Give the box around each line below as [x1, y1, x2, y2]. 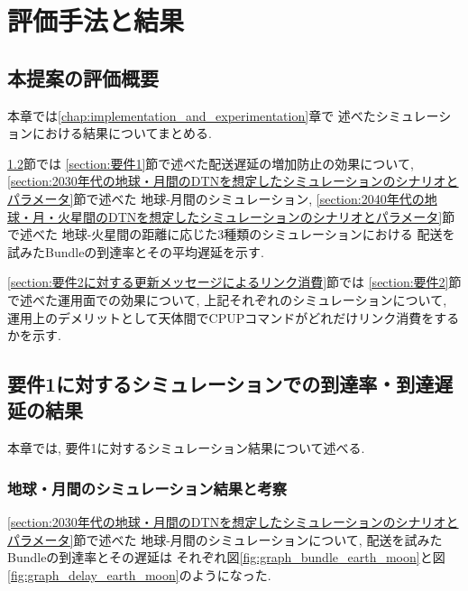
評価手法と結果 [7, 2, 185, 39]
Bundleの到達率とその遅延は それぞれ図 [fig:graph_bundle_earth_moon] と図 [7, 548, 445, 567]
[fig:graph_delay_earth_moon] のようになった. [7, 565, 271, 584]
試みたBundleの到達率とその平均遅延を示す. [7, 242, 264, 261]
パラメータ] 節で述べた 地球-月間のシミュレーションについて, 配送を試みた [7, 530, 443, 549]
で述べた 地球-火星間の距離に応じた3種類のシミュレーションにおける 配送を [7, 225, 455, 244]
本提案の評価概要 [7, 63, 159, 91]
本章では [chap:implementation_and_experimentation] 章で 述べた [7, 106, 376, 125]
